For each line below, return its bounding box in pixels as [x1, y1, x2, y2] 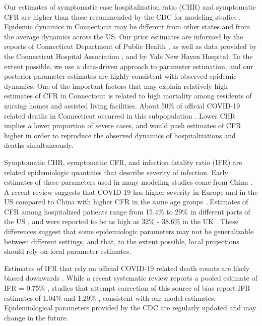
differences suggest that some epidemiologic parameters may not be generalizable [4, 226, 254, 237]
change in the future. [4, 312, 69, 322]
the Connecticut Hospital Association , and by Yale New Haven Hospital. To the [4, 50, 253, 61]
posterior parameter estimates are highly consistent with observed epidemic [4, 71, 237, 81]
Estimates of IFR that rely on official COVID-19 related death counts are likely [4, 262, 250, 273]
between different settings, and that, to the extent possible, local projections [4, 236, 239, 246]
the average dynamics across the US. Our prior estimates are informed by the [4, 31, 243, 41]
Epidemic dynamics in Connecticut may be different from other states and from [4, 21, 250, 32]
